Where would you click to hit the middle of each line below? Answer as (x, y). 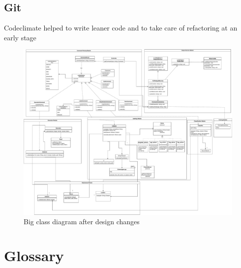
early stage (20, 37)
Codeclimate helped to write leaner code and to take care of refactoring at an (121, 28)
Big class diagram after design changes (82, 222)
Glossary (34, 255)
